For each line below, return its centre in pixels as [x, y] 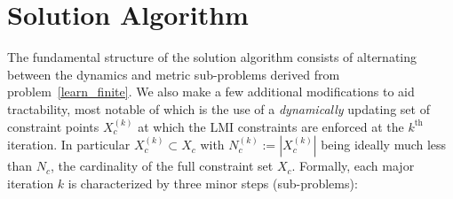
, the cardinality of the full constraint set [162, 166]
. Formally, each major [353, 166]
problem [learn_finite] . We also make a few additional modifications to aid [211, 92]
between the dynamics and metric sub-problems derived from [174, 74]
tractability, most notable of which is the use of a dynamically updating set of [219, 108]
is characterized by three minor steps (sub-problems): [213, 183]
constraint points [53, 126]
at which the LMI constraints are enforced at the [271, 126]
